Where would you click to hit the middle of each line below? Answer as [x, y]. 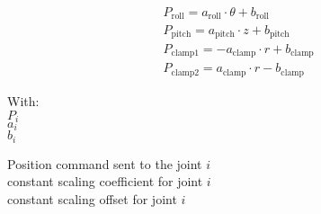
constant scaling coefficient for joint [105, 181]
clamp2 [185, 72]
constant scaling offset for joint [92, 199]
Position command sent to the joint [105, 163]
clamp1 [185, 53]
